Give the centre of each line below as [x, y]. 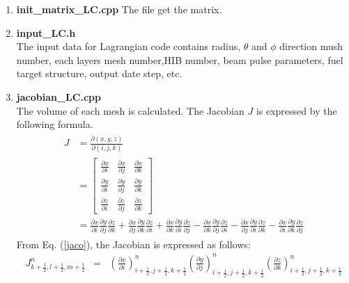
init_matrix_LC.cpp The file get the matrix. [119, 9]
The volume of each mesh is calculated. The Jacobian [130, 110]
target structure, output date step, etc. [99, 73]
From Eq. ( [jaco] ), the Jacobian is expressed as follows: [133, 244]
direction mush [311, 46]
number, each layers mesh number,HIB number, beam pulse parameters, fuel [180, 59]
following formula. [55, 124]
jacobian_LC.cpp [59, 96]
